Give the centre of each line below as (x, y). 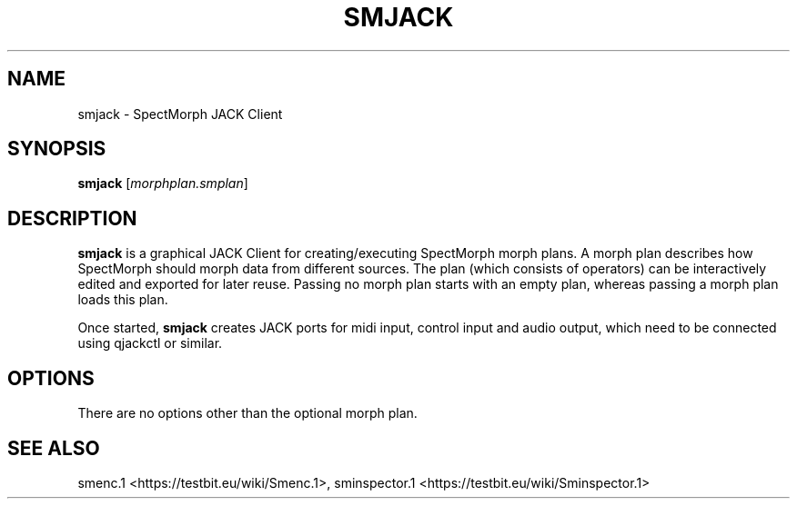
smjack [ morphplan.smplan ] (163, 184)
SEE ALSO (54, 448)
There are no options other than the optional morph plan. (247, 413)
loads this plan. (123, 300)
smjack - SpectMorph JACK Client (180, 114)
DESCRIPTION (72, 218)
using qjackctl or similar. (150, 343)
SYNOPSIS (57, 149)
